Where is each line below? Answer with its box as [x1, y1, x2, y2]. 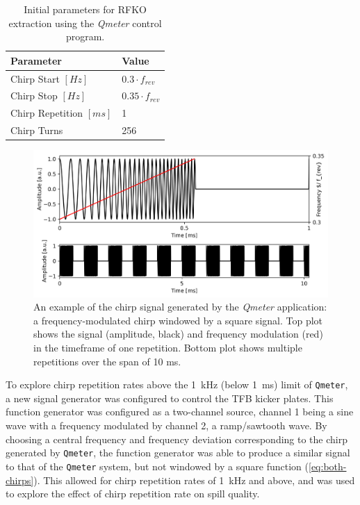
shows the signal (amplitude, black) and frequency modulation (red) [33, 326, 323, 341]
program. [65, 29, 105, 44]
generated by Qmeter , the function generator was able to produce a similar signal [6, 445, 350, 460]
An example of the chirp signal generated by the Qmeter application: [33, 299, 327, 314]
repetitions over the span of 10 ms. [33, 354, 181, 368]
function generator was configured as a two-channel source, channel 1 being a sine [6, 404, 354, 419]
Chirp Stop [10, 88, 58, 103]
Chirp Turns [10, 123, 63, 138]
